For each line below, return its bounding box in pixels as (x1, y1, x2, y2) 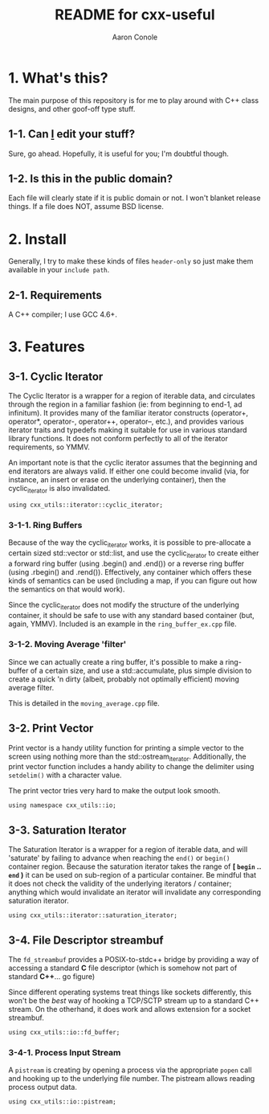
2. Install (8, 230, 67, 248)
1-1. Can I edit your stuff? (8, 127, 135, 141)
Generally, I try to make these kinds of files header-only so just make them (8, 256, 254, 266)
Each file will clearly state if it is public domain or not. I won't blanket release (8, 193, 261, 203)
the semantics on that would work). (8, 584, 125, 594)
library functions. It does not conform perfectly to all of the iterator (8, 434, 229, 444)
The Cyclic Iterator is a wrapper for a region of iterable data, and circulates (8, 391, 255, 401)
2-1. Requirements (8, 288, 103, 302)
